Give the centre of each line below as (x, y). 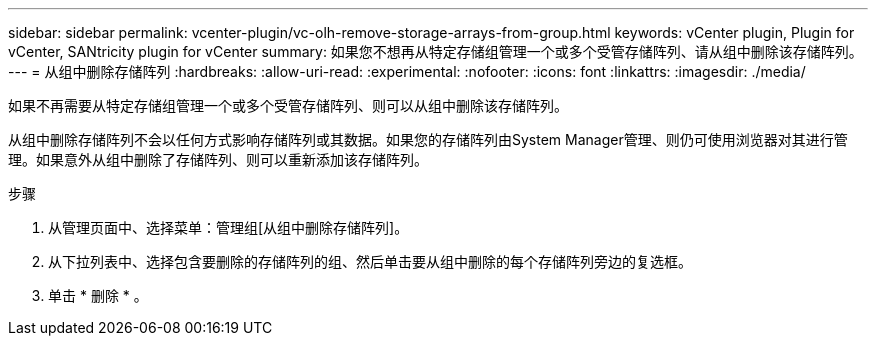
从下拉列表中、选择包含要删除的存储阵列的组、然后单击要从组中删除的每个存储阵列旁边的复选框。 (370, 261)
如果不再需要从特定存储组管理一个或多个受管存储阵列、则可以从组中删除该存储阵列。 (288, 105)
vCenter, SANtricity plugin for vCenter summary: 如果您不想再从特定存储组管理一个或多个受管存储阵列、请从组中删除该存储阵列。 (435, 51)
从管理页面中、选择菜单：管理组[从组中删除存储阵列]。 (228, 227)
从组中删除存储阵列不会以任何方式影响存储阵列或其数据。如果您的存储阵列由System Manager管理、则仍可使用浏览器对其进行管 (428, 139)
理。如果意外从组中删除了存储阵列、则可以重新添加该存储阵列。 (218, 159)
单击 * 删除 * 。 (98, 295)
